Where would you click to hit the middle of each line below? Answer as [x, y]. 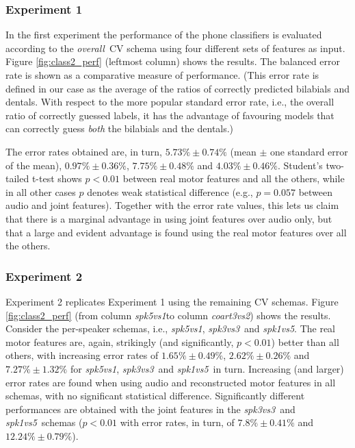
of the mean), [34, 165]
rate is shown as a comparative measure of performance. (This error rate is [162, 75]
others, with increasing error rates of [82, 355]
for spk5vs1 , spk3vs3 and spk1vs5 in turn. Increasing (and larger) [207, 368]
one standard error [309, 151]
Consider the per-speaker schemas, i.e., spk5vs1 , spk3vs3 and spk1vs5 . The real [171, 328]
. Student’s [300, 165]
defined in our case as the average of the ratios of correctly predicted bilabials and [177, 88]
